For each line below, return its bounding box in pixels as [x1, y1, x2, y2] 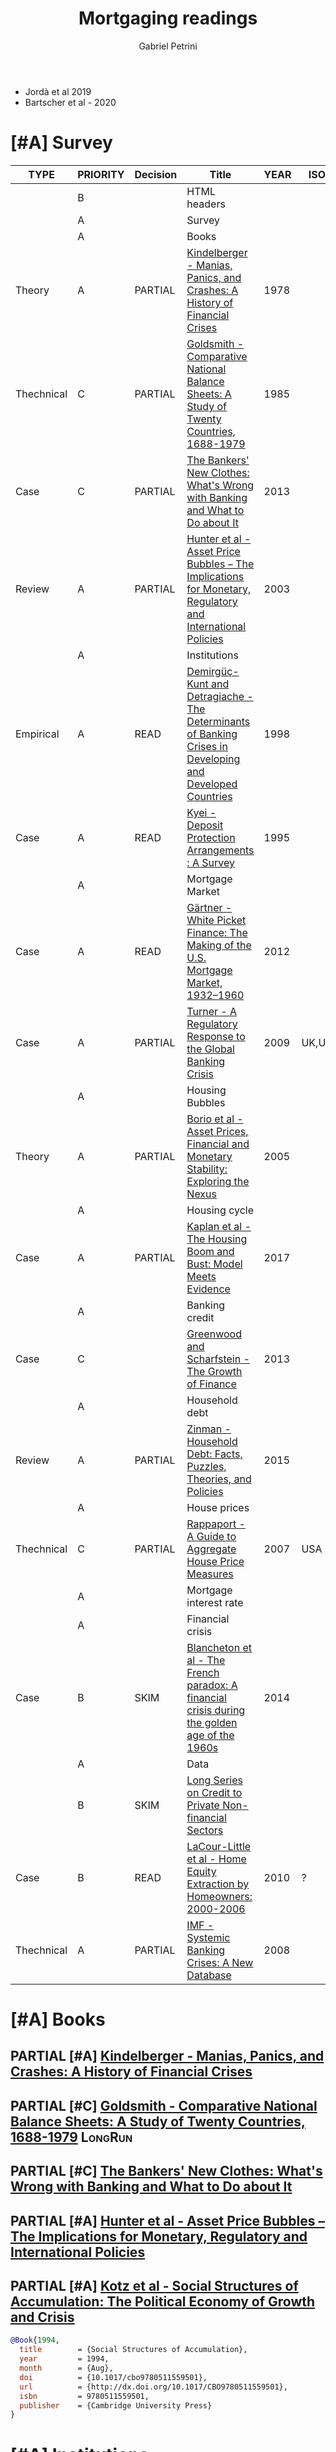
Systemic [186, 1930, 231, 1944]
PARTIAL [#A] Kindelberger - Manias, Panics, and [10, 2048, 325, 2065]
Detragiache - [186, 689, 254, 703]
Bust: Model [186, 1257, 243, 1271]
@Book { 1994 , [10, 2335, 60, 2346]
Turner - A [186, 1004, 238, 1018]
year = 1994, [19, 2354, 110, 2364]
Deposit [186, 818, 224, 832]
